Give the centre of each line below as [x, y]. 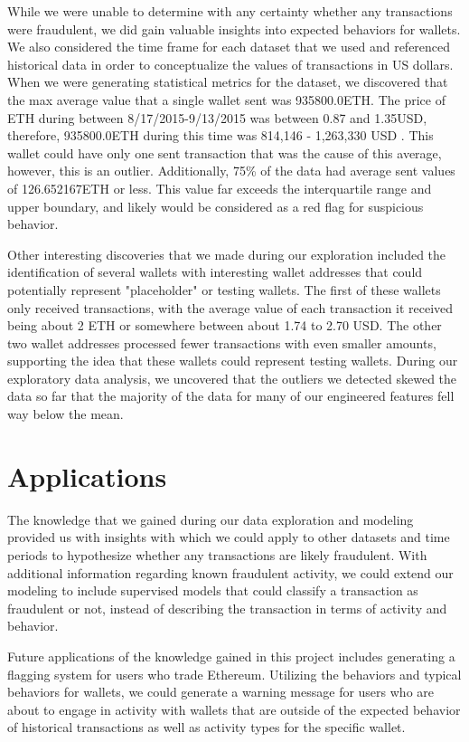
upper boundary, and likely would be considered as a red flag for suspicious [216, 206]
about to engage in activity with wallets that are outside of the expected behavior [234, 709]
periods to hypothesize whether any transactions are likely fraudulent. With [217, 554]
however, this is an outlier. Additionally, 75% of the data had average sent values [231, 171]
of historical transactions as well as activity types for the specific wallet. [206, 727]
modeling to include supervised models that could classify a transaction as [213, 590]
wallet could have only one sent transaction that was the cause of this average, [225, 152]
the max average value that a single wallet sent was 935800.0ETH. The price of [226, 99]
